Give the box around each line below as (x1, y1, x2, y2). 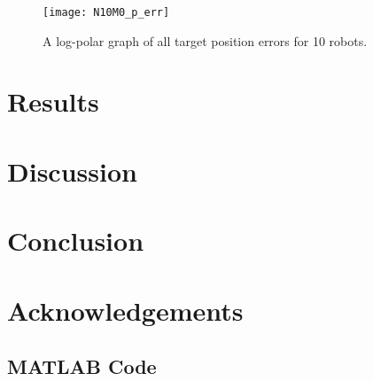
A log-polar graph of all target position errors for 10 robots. (43, 31, 368, 50)
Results (7, 83, 99, 120)
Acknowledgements (7, 292, 244, 328)
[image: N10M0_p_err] (43, 6, 170, 19)
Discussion (7, 152, 137, 189)
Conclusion (7, 222, 144, 259)
